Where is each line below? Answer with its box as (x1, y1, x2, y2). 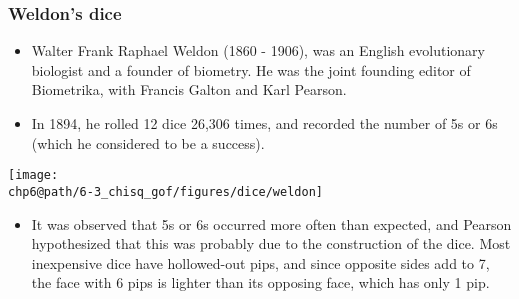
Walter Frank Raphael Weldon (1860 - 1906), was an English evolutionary (31, 40, 485, 61)
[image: (8, 168, 59, 183)
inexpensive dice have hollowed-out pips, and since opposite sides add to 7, (31, 252, 490, 273)
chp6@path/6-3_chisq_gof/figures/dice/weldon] (8, 184, 323, 199)
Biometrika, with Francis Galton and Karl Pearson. (31, 79, 347, 100)
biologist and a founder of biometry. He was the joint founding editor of (31, 59, 471, 80)
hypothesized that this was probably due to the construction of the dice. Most (31, 233, 511, 254)
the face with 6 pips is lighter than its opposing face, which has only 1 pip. (31, 272, 490, 293)
